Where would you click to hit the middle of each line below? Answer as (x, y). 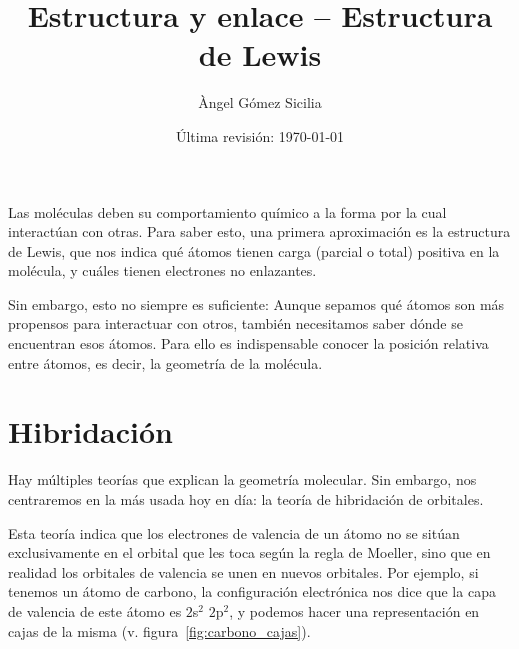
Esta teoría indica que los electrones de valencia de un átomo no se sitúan (234, 532)
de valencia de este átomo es (95, 610)
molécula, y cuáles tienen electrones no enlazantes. (162, 270)
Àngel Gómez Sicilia (260, 102)
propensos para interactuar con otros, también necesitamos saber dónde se (235, 323)
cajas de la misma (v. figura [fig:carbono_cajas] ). (159, 630)
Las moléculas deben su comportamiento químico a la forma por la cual (227, 211)
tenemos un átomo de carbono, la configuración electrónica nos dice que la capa (252, 591)
